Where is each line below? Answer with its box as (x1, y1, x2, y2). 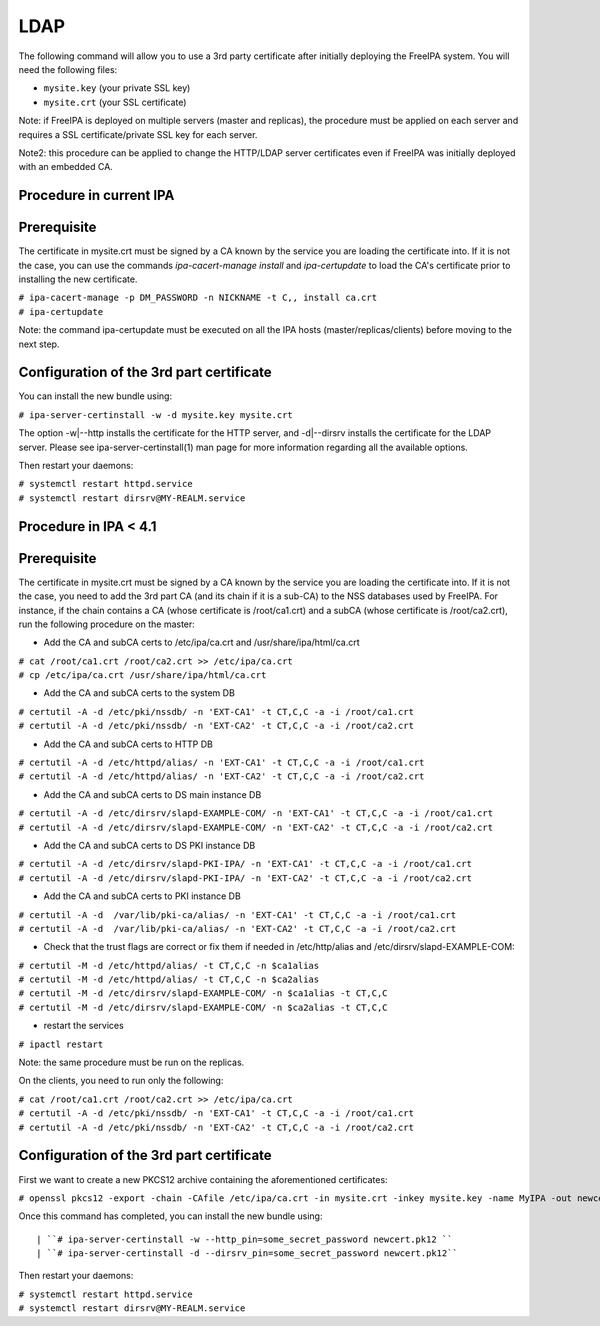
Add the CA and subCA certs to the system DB (43, 687, 235, 699)
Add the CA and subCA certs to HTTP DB (43, 738, 214, 750)
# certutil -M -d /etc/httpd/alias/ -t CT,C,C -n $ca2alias (18, 974, 320, 985)
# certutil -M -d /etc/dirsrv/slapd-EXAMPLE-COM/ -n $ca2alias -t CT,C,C (18, 1001, 389, 1013)
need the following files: (18, 63, 118, 75)
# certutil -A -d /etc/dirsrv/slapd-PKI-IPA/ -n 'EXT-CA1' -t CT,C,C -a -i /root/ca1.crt (18, 858, 472, 870)
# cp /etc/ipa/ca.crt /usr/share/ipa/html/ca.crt (18, 670, 267, 681)
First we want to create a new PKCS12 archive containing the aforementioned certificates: (18, 1173, 389, 1185)
